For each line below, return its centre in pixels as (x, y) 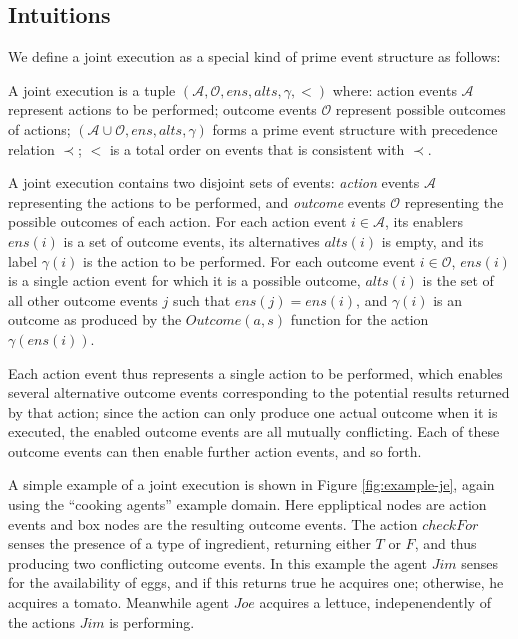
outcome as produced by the (95, 319)
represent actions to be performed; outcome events (162, 109)
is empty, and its (432, 240)
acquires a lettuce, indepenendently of (375, 602)
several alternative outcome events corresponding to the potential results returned (259, 392)
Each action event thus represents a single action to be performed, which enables (255, 372)
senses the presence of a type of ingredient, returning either (189, 543)
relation (31, 148)
